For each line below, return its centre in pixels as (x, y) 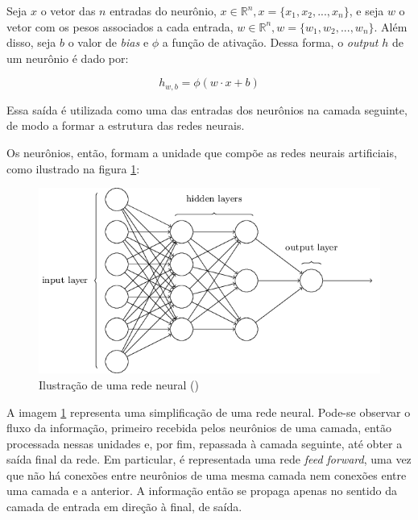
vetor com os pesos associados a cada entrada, (120, 26)
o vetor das (68, 10)
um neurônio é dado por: (68, 58)
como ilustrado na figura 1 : (73, 168)
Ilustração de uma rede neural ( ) (119, 384)
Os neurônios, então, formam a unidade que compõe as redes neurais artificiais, (202, 153)
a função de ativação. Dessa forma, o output (270, 42)
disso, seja (31, 42)
